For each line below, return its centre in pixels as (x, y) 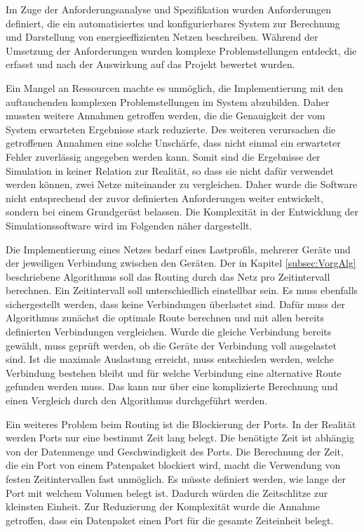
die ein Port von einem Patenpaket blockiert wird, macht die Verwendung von (173, 465)
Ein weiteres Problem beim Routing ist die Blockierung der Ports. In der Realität (181, 424)
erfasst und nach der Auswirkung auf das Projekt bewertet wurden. (150, 64)
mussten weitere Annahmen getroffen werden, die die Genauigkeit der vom (166, 115)
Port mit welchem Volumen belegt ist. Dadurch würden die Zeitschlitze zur (167, 492)
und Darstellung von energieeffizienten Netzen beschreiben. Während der (162, 37)
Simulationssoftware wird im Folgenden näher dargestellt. (129, 225)
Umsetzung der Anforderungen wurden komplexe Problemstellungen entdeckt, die (181, 50)
